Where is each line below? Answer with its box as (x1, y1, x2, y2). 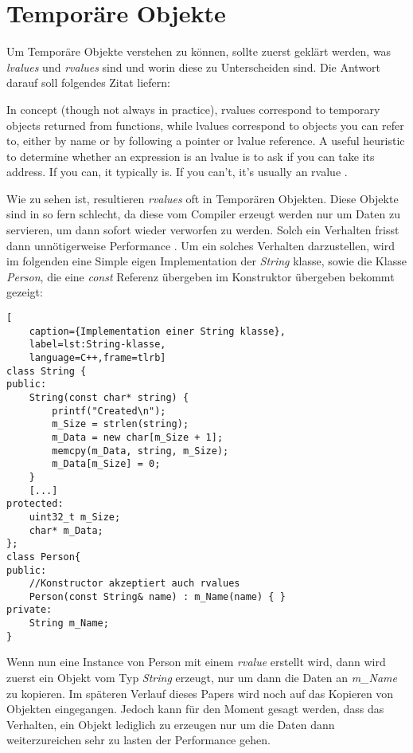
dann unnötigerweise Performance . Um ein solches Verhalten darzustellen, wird (6, 237, 395, 253)
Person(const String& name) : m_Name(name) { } (29, 590, 286, 602)
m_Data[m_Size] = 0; (52, 458, 161, 470)
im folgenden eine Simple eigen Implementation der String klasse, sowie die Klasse (6, 253, 407, 269)
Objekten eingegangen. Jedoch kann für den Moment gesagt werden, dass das (6, 700, 384, 717)
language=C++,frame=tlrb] (29, 352, 166, 363)
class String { (6, 365, 87, 377)
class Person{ (6, 551, 81, 563)
